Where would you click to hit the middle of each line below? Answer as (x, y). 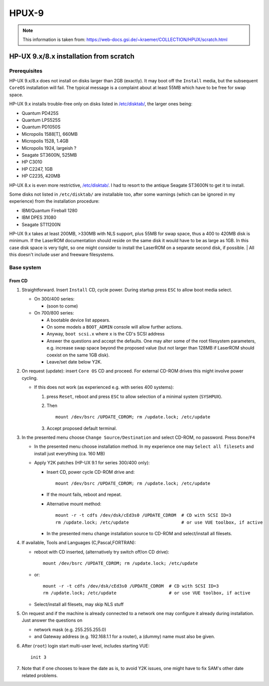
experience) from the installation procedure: (54, 201)
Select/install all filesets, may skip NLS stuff (79, 604)
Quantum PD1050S (41, 127)
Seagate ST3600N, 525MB (49, 155)
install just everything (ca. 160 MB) (70, 453)
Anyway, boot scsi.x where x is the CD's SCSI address (106, 334)
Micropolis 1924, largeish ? (49, 148)
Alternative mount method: (74, 504)
